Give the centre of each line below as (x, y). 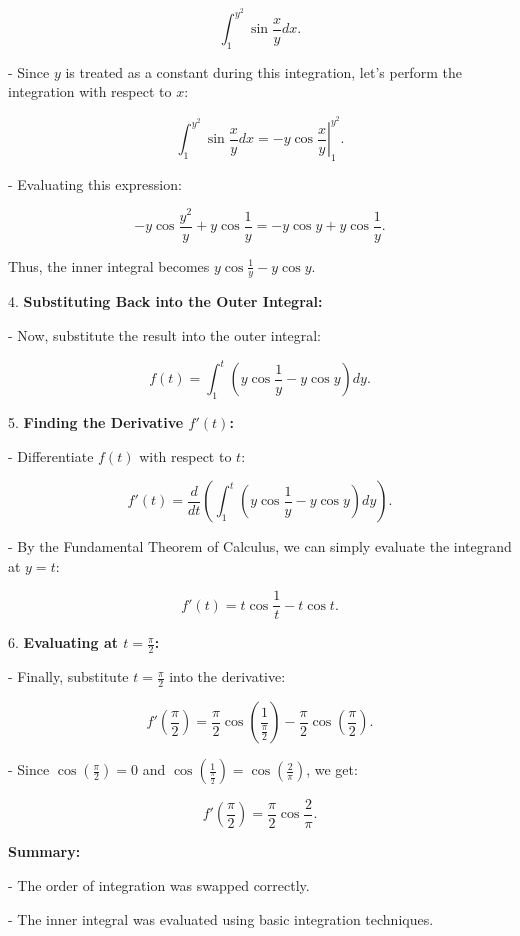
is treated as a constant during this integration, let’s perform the (263, 71)
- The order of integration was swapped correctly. (159, 885)
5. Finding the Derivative (96, 421)
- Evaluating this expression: (95, 183)
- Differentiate (51, 455)
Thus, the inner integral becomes (109, 265)
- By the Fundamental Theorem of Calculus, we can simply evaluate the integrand (260, 546)
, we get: (332, 769)
